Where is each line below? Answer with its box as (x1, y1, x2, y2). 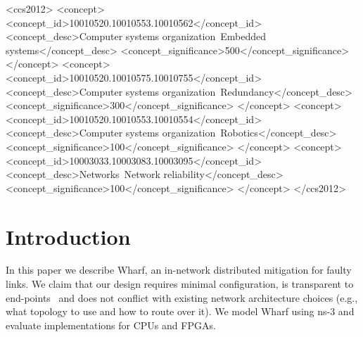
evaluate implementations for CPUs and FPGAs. (6, 317, 216, 332)
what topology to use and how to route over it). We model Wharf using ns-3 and (6, 304, 355, 319)
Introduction (6, 222, 131, 250)
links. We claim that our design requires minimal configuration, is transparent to (6, 276, 354, 291)
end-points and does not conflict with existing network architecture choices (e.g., (6, 290, 358, 305)
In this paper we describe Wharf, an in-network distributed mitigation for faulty (6, 262, 352, 277)
